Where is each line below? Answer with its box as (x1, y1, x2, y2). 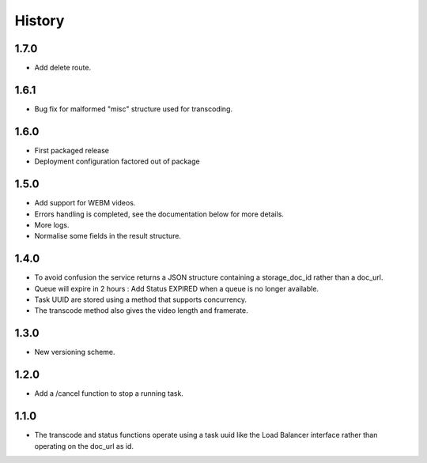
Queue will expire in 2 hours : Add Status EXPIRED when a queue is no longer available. (34, 284, 319, 293)
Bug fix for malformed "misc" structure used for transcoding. (34, 104, 233, 114)
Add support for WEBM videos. (34, 198, 136, 208)
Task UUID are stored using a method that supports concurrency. (34, 295, 247, 304)
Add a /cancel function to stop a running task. (34, 389, 183, 398)
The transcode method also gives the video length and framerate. (34, 306, 248, 315)
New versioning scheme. (34, 348, 115, 357)
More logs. (34, 220, 70, 229)
